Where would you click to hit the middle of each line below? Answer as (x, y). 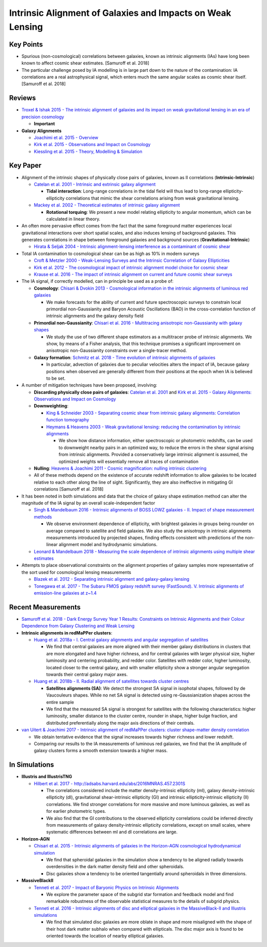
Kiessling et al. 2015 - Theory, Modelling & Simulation (88, 151)
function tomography (68, 420)
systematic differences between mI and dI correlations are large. (112, 832)
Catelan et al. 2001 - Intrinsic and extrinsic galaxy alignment (95, 184)
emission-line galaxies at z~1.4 (65, 593)
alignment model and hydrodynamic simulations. (108, 545)
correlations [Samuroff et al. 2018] (69, 489)
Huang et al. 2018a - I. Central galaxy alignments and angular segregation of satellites (121, 640)
